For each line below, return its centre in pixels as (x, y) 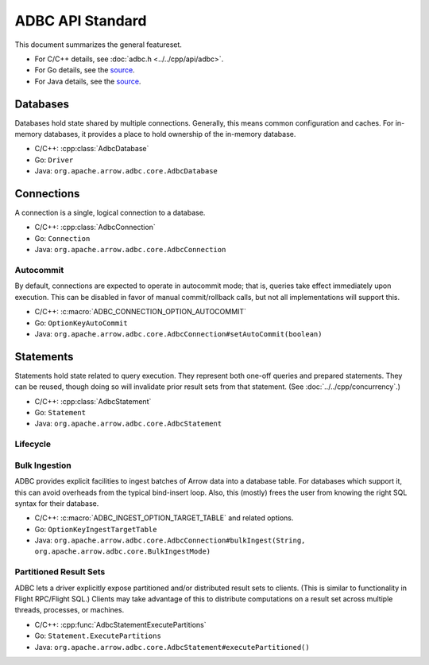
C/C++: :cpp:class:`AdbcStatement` (93, 401)
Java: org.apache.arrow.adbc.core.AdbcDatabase (126, 171)
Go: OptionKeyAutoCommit (81, 323)
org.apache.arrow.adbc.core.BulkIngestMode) (123, 552)
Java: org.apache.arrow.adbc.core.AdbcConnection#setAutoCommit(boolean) (178, 333)
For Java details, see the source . (88, 81)
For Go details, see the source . (85, 70)
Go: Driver (54, 160)
